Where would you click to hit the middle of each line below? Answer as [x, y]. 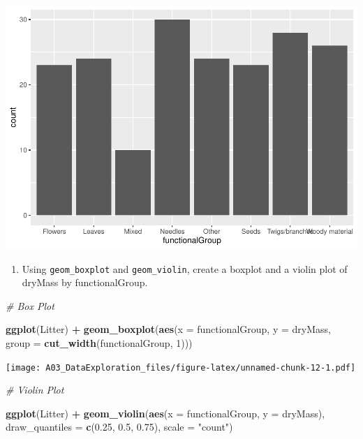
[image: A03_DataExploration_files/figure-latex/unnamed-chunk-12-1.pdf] [181, 367]
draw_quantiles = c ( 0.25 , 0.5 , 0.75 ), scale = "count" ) [119, 427]
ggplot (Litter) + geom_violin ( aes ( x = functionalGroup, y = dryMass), [165, 413]
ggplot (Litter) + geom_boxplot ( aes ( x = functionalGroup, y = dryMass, [168, 329]
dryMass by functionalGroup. [85, 282]
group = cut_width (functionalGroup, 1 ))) [99, 342]
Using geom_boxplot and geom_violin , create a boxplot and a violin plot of [185, 268]
